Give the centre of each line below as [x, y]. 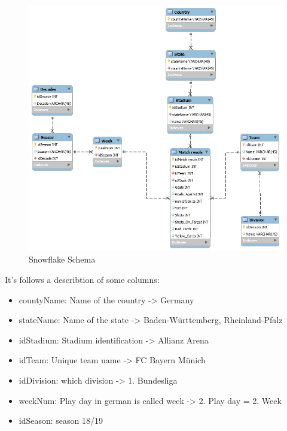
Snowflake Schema [62, 259]
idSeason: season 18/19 [61, 421]
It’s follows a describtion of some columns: [82, 279]
